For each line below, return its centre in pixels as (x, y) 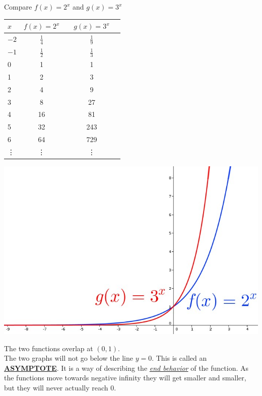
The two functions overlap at (49, 348)
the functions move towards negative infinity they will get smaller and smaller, (125, 378)
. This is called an (179, 358)
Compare (18, 7)
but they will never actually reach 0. (60, 387)
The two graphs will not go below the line (69, 358)
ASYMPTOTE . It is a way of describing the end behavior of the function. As (126, 368)
